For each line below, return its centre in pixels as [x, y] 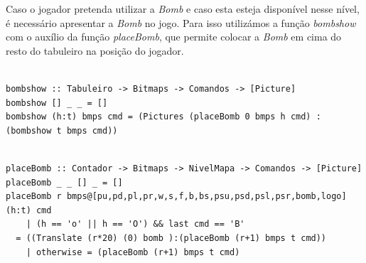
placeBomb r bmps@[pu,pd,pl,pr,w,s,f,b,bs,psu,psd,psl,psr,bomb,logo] [176, 197]
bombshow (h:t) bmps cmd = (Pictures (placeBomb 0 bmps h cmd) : [163, 117]
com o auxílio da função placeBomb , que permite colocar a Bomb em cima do [174, 37]
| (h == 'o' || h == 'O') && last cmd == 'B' [135, 224]
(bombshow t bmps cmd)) [62, 130]
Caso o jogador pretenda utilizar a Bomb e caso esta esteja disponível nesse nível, [183, 9]
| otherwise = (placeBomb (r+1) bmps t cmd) [133, 252]
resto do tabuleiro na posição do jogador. [95, 50]
